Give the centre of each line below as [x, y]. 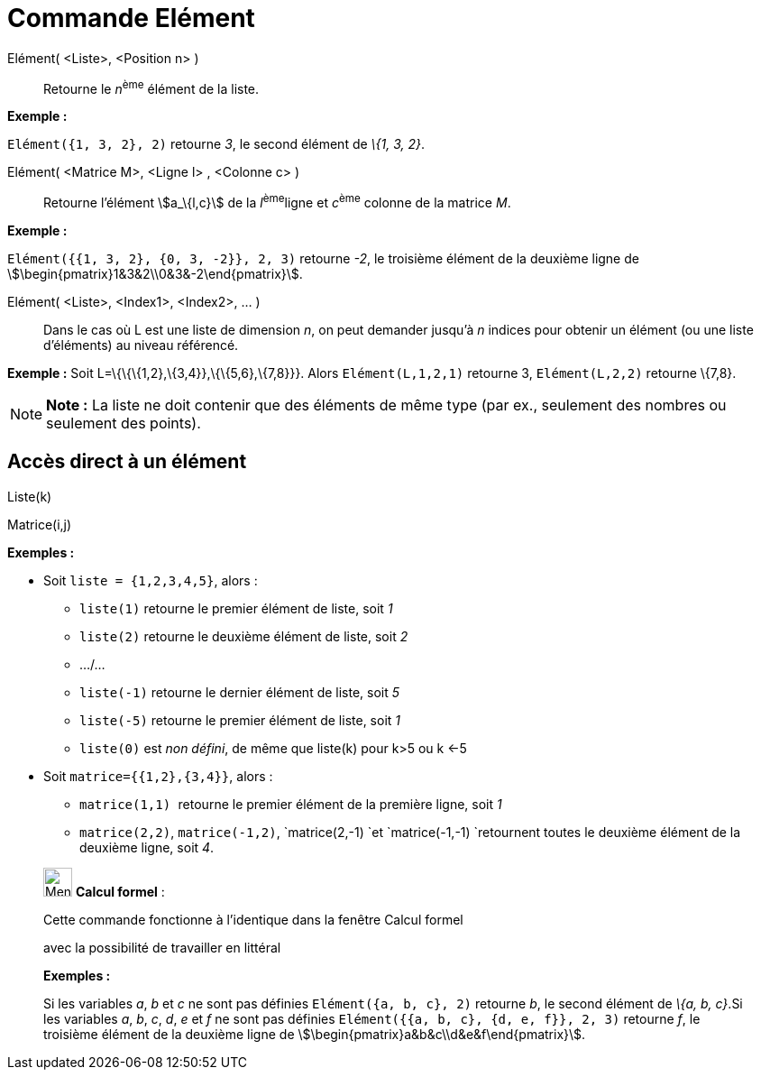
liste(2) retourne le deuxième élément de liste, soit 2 [244, 636]
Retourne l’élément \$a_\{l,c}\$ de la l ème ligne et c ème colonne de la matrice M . [277, 202]
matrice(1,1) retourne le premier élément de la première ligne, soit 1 [291, 804]
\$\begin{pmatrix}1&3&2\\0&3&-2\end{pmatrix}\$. [155, 274]
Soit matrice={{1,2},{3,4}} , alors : [158, 776]
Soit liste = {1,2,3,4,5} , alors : [151, 580]
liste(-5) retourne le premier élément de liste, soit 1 [240, 720]
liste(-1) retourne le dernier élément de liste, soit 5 [240, 692]
